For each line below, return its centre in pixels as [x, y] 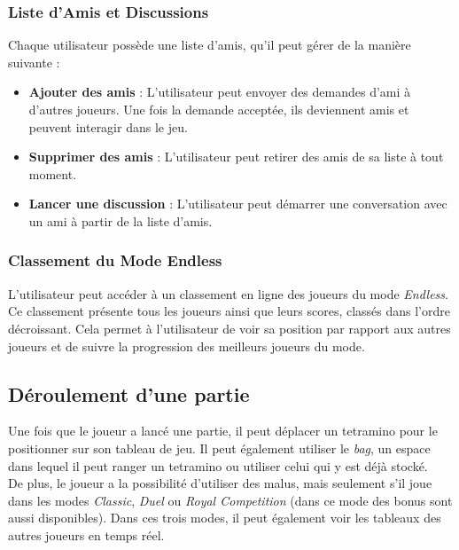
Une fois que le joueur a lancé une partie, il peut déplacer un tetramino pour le [223, 431]
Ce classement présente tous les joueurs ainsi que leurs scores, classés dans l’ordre [229, 311]
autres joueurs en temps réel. [86, 534]
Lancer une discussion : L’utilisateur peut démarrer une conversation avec [238, 204]
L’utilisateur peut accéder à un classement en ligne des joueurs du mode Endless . [228, 293]
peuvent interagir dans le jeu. [108, 126]
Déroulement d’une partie [129, 393]
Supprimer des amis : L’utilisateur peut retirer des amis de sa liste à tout [236, 157]
